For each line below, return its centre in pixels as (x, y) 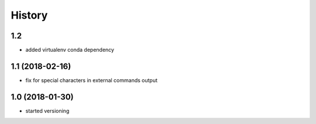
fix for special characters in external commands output (92, 80)
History (29, 15)
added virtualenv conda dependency (70, 50)
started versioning (47, 111)
